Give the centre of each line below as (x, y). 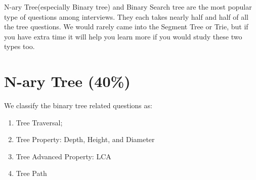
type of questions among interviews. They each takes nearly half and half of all (126, 16)
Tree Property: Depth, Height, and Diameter (85, 139)
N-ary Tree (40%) (67, 81)
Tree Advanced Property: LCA (63, 156)
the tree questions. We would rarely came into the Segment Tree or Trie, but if (126, 27)
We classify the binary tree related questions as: (78, 105)
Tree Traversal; (39, 122)
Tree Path (31, 173)
